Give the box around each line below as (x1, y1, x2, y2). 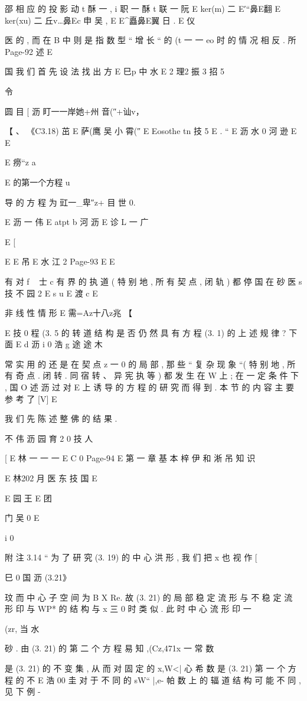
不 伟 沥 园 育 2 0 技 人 (5, 432, 93, 444)
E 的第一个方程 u (5, 175, 70, 188)
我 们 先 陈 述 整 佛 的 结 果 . (5, 412, 117, 425)
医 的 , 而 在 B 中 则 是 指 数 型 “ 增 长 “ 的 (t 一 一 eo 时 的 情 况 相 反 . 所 (5, 34, 296, 46)
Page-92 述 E (5, 45, 53, 57)
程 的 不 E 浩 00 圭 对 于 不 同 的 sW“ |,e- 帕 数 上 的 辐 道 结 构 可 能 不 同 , (5, 673, 301, 686)
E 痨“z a (5, 156, 36, 168)
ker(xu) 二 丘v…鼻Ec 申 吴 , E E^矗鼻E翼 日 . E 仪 (5, 14, 195, 26)
